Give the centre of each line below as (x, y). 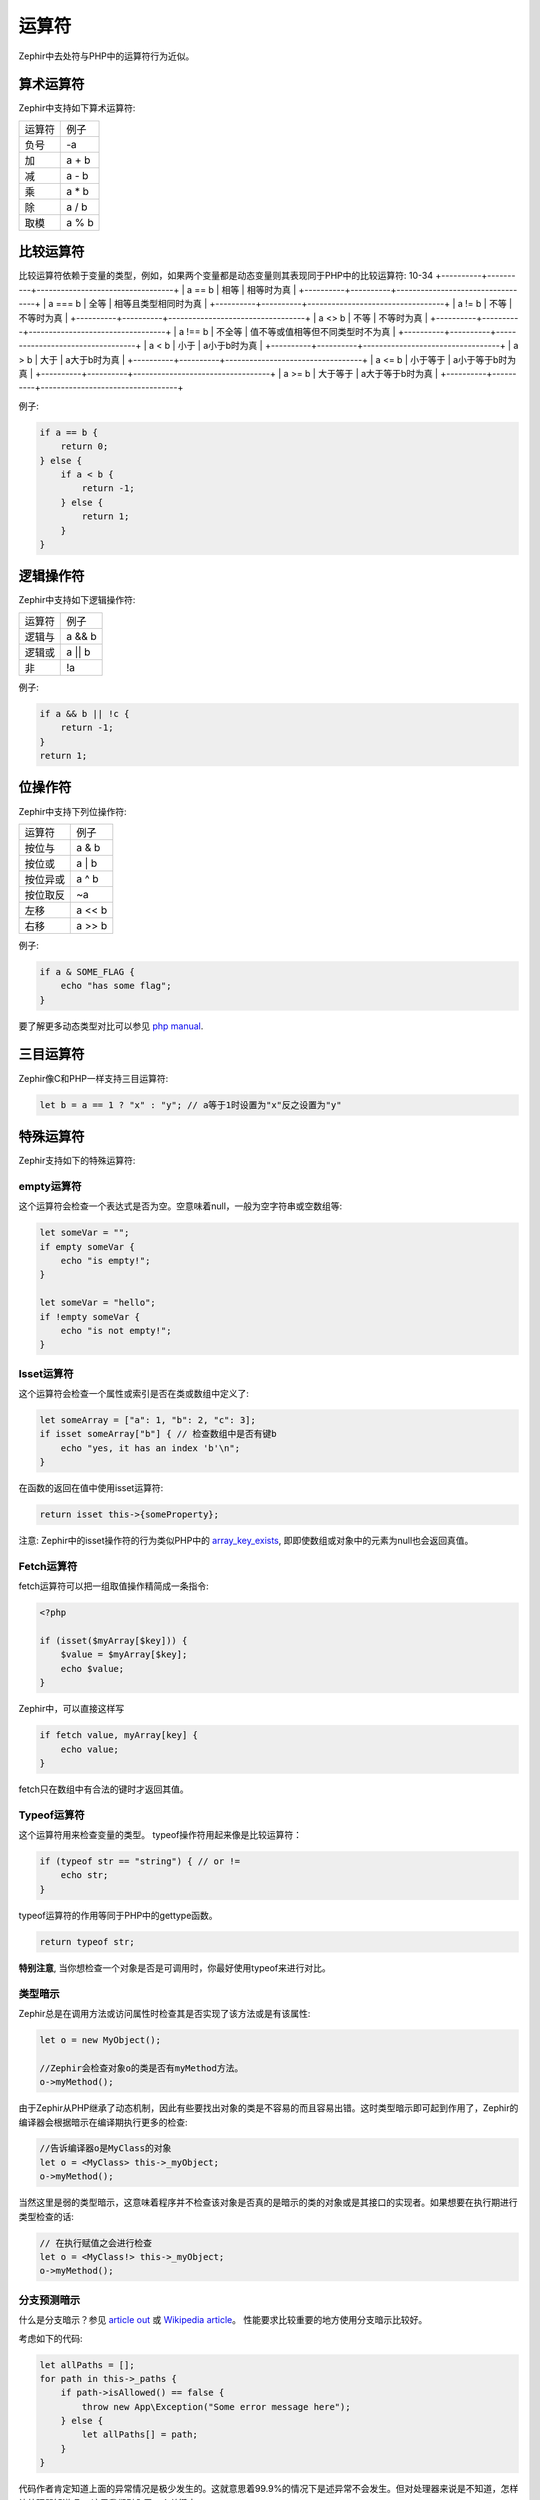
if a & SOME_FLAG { (87, 971)
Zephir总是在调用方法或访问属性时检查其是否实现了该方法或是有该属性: (164, 2013)
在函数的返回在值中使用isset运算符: (91, 1488)
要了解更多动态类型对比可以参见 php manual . (111, 1026)
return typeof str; (87, 1941)
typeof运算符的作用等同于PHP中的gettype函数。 (118, 1915)
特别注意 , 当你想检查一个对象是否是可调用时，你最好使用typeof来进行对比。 (175, 1967)
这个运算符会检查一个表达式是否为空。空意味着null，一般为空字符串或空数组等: (180, 1206)
